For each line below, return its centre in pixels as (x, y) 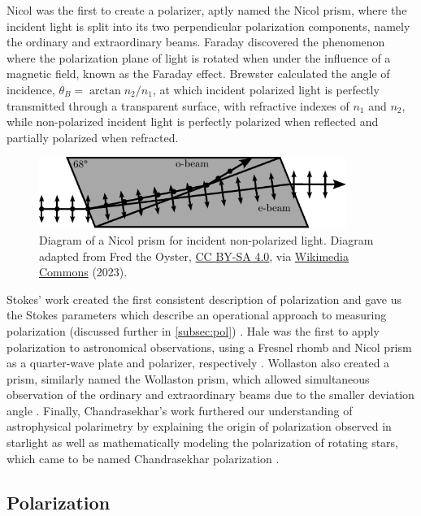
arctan (105, 91)
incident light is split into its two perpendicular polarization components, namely (208, 26)
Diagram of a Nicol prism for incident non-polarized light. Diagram (206, 239)
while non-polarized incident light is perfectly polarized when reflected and (193, 121)
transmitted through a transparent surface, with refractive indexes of (178, 105)
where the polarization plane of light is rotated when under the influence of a (199, 57)
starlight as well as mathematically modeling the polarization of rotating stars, (202, 442)
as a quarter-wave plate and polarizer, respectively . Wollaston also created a (198, 363)
